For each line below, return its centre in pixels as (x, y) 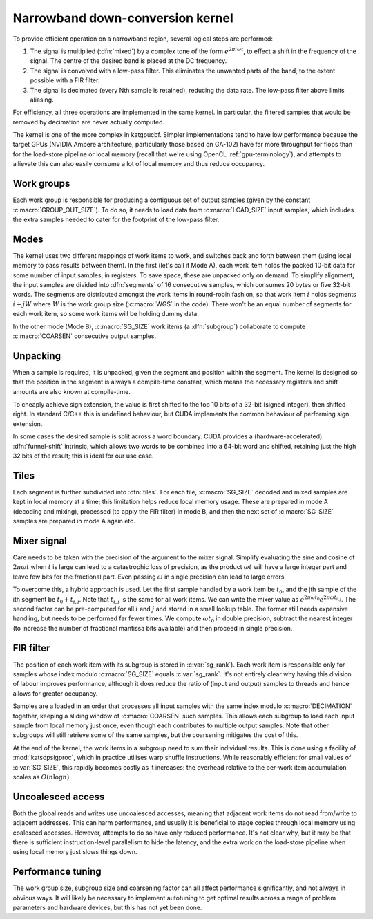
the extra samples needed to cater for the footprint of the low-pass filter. (116, 219)
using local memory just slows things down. (75, 852)
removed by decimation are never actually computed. (89, 122)
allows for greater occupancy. (55, 693)
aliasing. (42, 100)
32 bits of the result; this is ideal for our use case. (83, 456)
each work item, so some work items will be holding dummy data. (106, 314)
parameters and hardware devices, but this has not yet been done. (107, 908)
